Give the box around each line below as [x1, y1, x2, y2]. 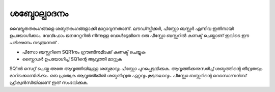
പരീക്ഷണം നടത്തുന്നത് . [9, 40, 60, 46]
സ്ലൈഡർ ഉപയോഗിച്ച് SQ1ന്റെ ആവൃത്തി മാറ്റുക [22, 56, 122, 62]
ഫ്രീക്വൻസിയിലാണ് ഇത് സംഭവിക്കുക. [9, 79, 89, 86]
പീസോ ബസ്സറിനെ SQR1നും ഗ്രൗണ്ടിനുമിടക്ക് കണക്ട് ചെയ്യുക [22, 49, 146, 55]
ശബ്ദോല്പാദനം [9, 8, 69, 19]
